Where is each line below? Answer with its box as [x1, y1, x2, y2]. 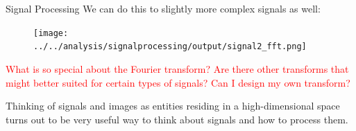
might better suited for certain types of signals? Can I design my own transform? [6, 75, 350, 89]
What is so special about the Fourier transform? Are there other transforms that [6, 61, 349, 76]
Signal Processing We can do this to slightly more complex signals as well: [6, 1, 321, 15]
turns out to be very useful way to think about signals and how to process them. [6, 112, 348, 126]
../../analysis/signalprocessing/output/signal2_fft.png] [33, 42, 307, 52]
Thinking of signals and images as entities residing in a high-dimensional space [6, 98, 340, 113]
